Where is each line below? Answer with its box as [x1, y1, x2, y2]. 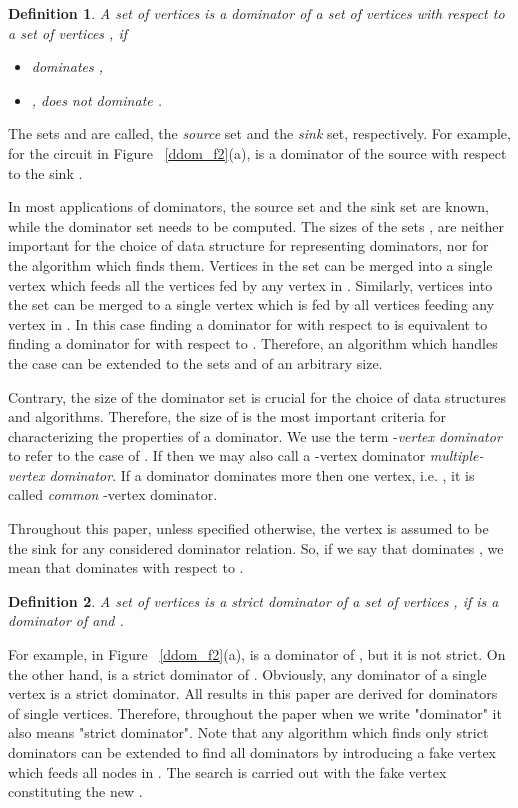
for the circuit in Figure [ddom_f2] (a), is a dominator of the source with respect [8, 142, 507, 163]
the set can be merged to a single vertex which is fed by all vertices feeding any [8, 294, 495, 315]
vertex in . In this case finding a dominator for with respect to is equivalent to [8, 313, 488, 334]
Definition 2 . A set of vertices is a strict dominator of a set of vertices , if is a [8, 590, 499, 611]
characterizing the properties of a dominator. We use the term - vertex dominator [8, 425, 502, 446]
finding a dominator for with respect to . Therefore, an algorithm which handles [8, 333, 498, 354]
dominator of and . [8, 610, 124, 631]
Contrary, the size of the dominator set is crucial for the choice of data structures [8, 386, 507, 407]
